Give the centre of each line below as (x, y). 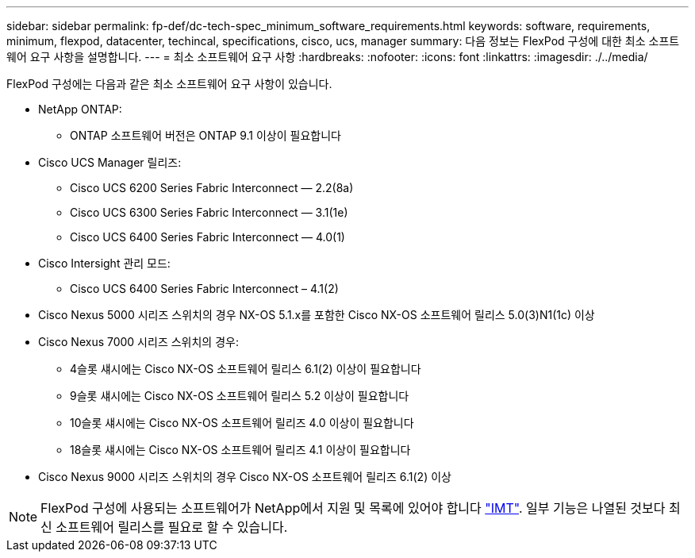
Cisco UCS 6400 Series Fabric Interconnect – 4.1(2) (204, 289)
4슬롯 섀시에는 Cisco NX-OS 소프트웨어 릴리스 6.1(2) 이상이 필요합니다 (246, 369)
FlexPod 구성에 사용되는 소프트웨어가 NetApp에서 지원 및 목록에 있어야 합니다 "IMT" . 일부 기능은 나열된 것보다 (353, 508)
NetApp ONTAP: (80, 109)
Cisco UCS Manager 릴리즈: (110, 162)
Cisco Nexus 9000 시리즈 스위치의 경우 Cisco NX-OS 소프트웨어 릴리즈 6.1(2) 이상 (245, 477)
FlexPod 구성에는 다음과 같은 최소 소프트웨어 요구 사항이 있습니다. (169, 84)
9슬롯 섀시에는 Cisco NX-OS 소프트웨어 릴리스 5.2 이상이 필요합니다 (240, 396)
